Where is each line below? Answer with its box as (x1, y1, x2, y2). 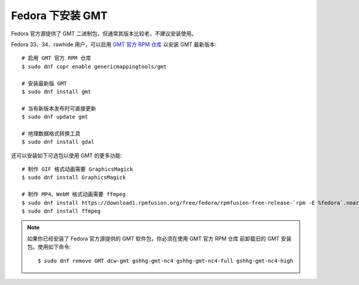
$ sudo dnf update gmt (22, 114, 89, 120)
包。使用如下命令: (27, 243, 71, 251)
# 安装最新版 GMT (22, 80, 67, 87)
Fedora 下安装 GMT (11, 9, 108, 22)
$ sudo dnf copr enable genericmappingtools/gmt (22, 63, 167, 70)
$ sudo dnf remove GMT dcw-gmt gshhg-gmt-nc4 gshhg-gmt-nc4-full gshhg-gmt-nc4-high (38, 257, 293, 264)
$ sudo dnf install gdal (22, 138, 95, 145)
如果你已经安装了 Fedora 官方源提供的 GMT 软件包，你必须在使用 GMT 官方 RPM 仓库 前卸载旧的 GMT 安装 (27, 235, 292, 242)
